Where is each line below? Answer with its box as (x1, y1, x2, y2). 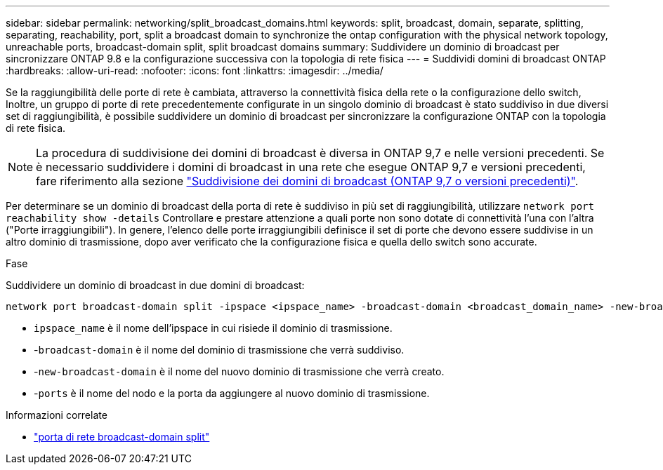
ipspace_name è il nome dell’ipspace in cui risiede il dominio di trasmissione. (34, 322, 393, 334)
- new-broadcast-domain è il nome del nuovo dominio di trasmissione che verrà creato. (34, 365, 445, 377)
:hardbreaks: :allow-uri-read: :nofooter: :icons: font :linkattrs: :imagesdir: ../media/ (6, 65, 383, 76)
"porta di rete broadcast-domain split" (34, 431, 210, 443)
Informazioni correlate (6, 409, 107, 421)
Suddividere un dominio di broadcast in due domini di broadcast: (6, 279, 305, 291)
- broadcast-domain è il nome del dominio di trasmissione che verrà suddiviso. (34, 344, 405, 356)
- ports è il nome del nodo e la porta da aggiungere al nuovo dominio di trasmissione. (34, 387, 430, 399)
